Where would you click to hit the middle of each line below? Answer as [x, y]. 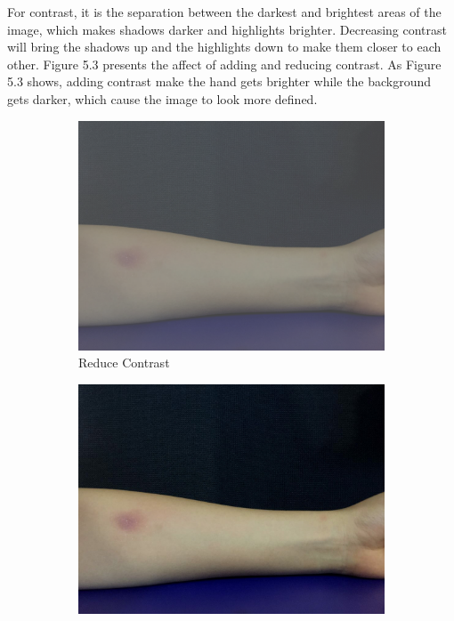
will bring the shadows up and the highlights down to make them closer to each [224, 47]
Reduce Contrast [124, 363]
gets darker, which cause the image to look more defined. [162, 98]
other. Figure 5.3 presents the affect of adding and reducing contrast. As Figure [224, 64]
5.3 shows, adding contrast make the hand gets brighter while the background [219, 81]
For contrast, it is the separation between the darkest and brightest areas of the [224, 12]
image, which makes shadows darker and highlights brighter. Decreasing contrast [227, 29]
